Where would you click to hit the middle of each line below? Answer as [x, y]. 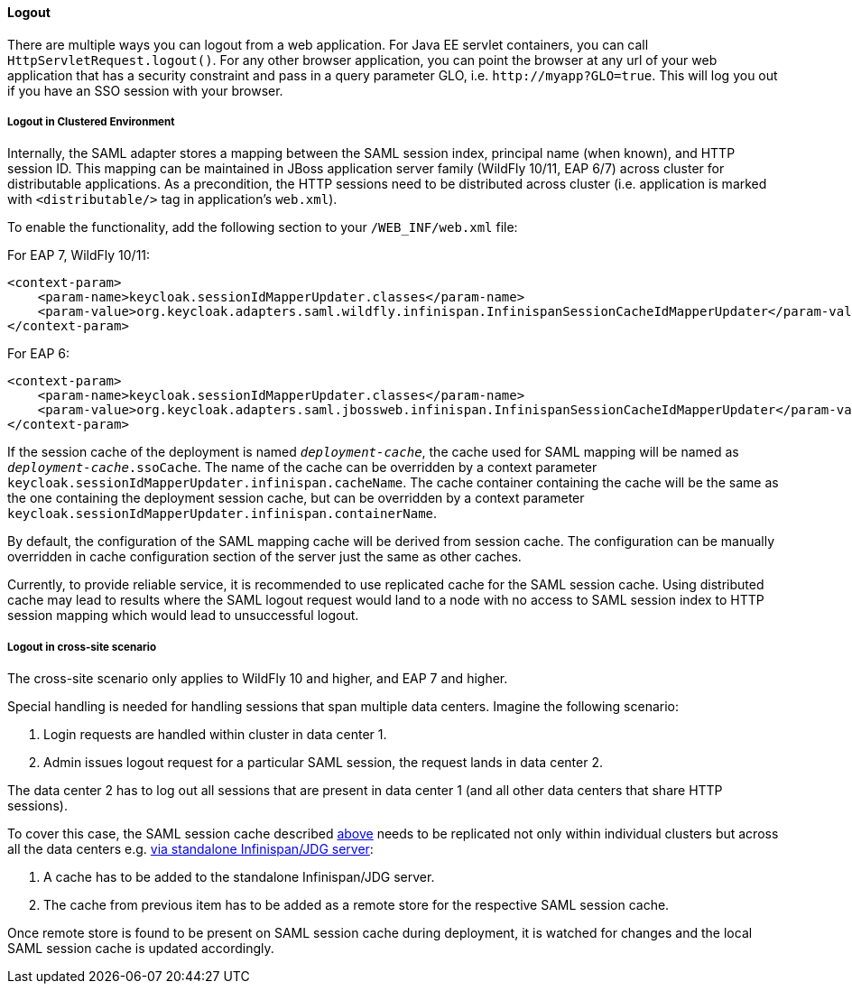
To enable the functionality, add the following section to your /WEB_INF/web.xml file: [263, 227]
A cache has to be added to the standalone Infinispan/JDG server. [239, 877]
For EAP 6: [38, 354]
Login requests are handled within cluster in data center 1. [215, 735]
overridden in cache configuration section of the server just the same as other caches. [264, 557]
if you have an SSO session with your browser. [145, 90]
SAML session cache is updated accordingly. [141, 949]
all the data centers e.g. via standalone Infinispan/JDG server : [190, 849]
